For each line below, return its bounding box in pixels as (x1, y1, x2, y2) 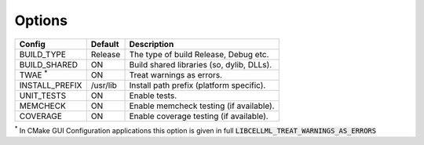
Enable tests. (129, 90, 177, 101)
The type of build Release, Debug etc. (129, 49, 269, 60)
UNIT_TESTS (19, 90, 67, 101)
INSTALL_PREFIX (19, 79, 82, 90)
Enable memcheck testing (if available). (129, 100, 275, 111)
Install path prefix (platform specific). (129, 79, 266, 90)
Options (14, 12, 68, 29)
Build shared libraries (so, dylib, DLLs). (129, 59, 272, 70)
